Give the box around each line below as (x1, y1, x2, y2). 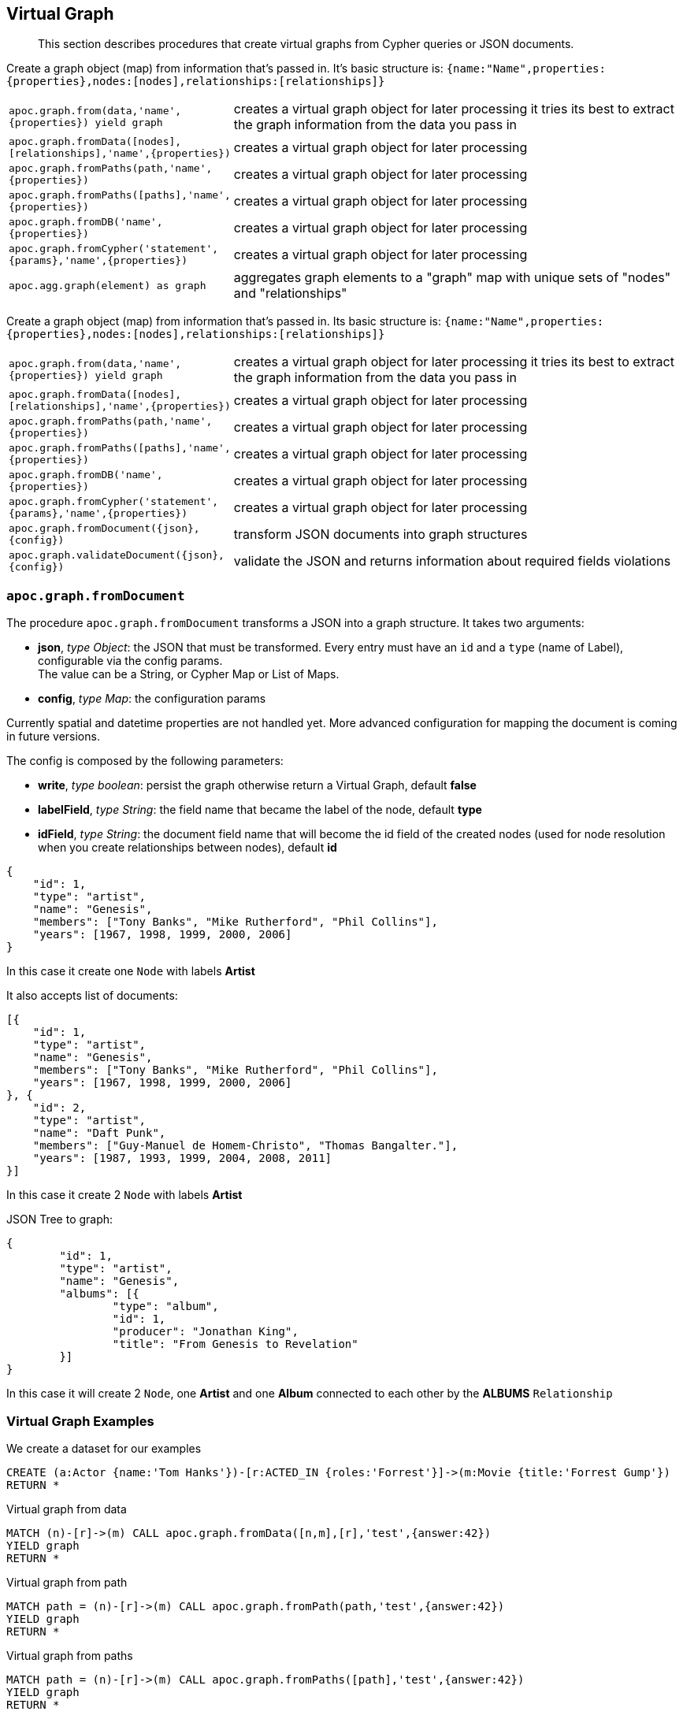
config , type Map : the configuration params (38, 692, 266, 706)
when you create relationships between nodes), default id (38, 841, 337, 855)
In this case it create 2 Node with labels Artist (6, 1188, 243, 1202)
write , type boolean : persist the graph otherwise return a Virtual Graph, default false (38, 778, 477, 793)
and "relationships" (233, 285, 347, 302)
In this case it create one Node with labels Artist (6, 964, 255, 978)
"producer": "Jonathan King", (112, 1325, 299, 1338)
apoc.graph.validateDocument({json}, (9, 549, 225, 562)
